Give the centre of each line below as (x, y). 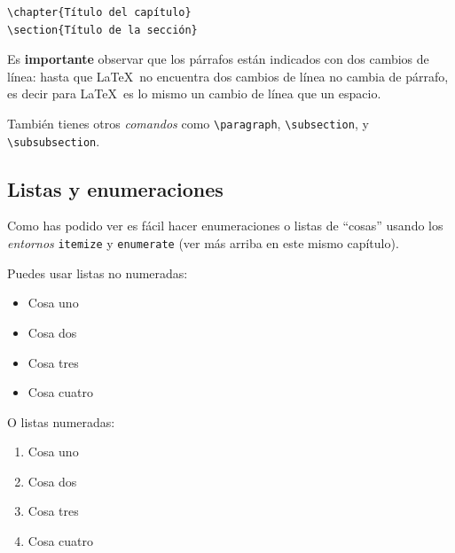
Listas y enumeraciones (115, 188)
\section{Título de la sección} (102, 30)
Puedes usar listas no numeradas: (98, 273)
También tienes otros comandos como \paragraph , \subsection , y (188, 123)
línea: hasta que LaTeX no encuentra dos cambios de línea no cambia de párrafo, (228, 76)
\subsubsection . (54, 140)
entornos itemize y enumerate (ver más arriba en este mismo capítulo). (203, 243)
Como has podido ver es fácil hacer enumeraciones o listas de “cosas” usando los (225, 226)
